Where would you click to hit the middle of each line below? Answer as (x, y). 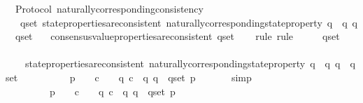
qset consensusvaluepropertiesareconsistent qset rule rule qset (177, 36)
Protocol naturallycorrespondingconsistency (109, 8)
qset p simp (210, 77)
